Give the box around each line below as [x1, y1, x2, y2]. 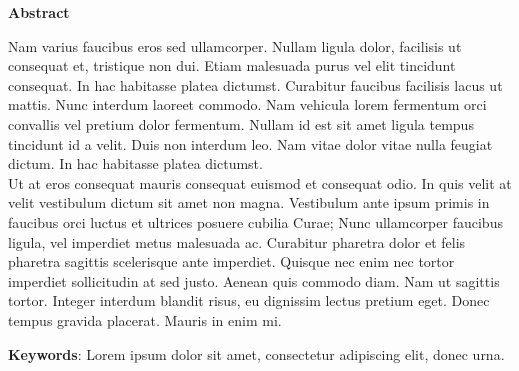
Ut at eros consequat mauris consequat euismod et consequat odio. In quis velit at [8, 172, 512, 193]
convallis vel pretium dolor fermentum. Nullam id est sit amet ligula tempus [8, 113, 474, 134]
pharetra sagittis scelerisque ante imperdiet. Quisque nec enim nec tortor [8, 251, 455, 272]
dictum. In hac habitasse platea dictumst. [8, 153, 263, 174]
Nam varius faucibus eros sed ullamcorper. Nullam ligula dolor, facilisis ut [8, 35, 462, 56]
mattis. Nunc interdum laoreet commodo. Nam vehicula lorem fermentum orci [8, 94, 487, 115]
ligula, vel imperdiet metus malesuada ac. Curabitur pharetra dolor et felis [8, 231, 466, 252]
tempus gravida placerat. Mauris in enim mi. [8, 309, 282, 330]
